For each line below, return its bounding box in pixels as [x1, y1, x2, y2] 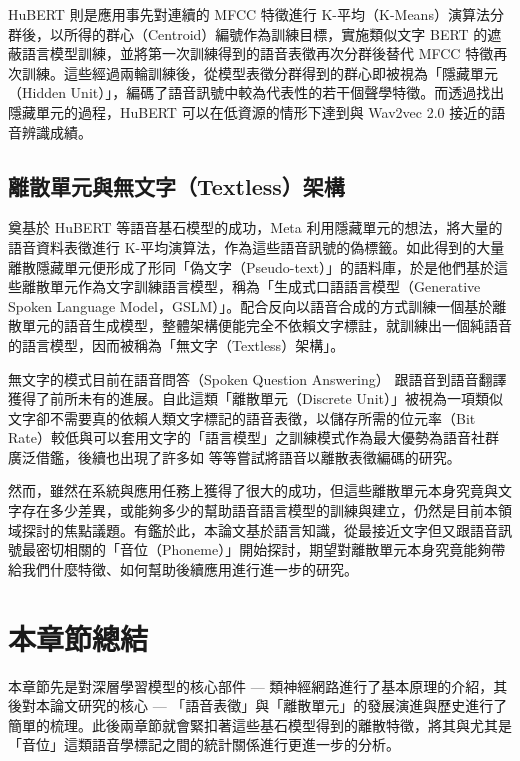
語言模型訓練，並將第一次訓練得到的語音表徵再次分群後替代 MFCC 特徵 [21, 43, 494, 64]
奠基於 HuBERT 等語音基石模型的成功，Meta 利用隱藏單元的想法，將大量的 [8, 217, 503, 238]
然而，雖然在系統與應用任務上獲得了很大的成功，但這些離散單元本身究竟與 [8, 480, 498, 501]
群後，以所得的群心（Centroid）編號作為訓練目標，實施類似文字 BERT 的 [8, 23, 488, 44]
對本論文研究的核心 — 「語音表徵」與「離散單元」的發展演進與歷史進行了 [21, 695, 508, 716]
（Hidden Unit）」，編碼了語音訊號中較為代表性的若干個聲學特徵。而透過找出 [8, 82, 505, 103]
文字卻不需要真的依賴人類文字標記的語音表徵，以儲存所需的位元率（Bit [8, 407, 476, 428]
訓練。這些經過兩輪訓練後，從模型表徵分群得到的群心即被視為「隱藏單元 [21, 62, 498, 83]
